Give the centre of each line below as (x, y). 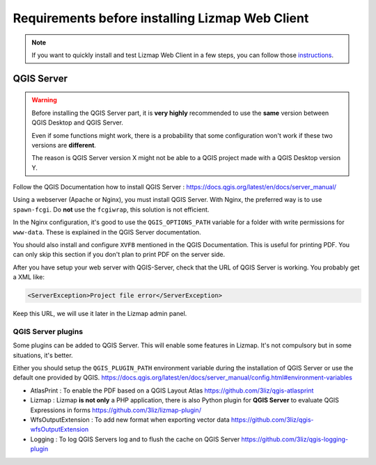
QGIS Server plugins (48, 331)
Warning (44, 100)
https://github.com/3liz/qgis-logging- (295, 439)
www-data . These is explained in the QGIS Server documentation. (107, 232)
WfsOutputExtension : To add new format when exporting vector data (130, 420)
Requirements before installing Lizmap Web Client (161, 18)
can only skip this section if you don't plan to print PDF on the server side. (119, 255)
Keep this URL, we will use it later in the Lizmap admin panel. (100, 314)
